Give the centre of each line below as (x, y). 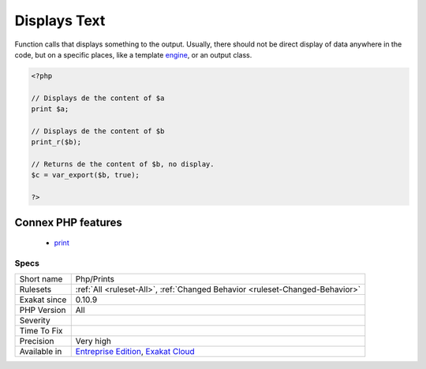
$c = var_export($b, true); (85, 175)
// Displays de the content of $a (98, 98)
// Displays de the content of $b (98, 131)
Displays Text (60, 20)
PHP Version (43, 310)
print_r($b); (56, 142)
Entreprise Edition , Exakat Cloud (135, 352)
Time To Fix (41, 331)
